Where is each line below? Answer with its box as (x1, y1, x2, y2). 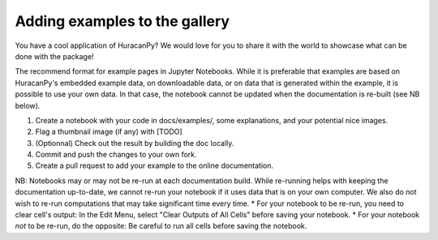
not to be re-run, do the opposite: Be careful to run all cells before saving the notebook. (15, 221, 307, 231)
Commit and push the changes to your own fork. (35, 150, 198, 160)
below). (15, 101, 41, 110)
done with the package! (15, 51, 94, 61)
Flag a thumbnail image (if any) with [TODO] (35, 126, 182, 137)
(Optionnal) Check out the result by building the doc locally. (35, 138, 234, 148)
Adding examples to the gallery (15, 12, 230, 30)
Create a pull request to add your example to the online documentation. (35, 161, 273, 170)
